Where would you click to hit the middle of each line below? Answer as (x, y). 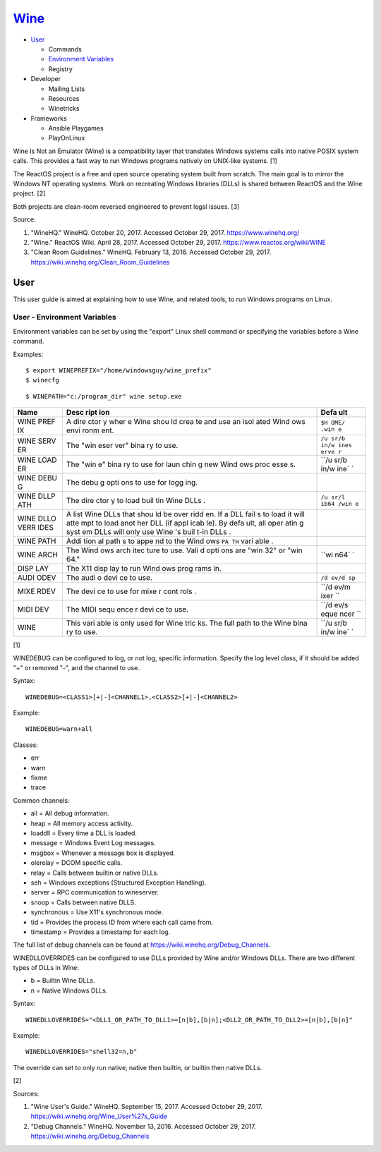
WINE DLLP (36, 496)
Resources (64, 98)
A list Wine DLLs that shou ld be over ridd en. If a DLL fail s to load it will (185, 514)
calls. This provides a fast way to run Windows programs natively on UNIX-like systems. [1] (145, 161)
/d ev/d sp (338, 577)
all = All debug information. (70, 813)
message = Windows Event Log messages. (93, 843)
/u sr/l (333, 497)
